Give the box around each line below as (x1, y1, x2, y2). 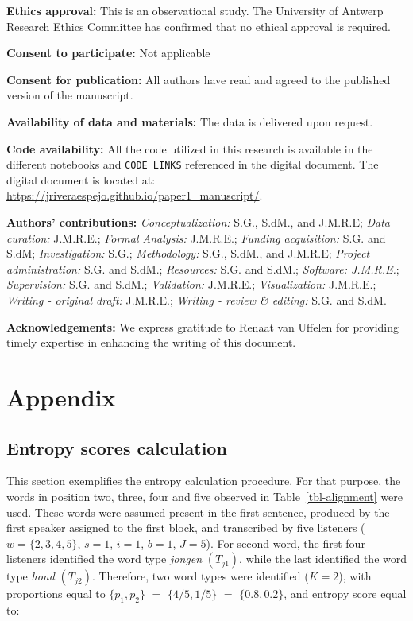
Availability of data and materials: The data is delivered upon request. (6, 113, 373, 130)
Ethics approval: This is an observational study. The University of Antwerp (6, 2, 384, 18)
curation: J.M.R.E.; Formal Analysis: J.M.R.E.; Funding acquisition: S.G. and (6, 229, 386, 246)
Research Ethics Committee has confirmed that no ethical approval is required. (6, 17, 391, 34)
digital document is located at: (6, 171, 156, 188)
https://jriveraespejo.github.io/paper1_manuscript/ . (6, 187, 263, 204)
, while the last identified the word (239, 550, 407, 567)
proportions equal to (6, 585, 106, 602)
